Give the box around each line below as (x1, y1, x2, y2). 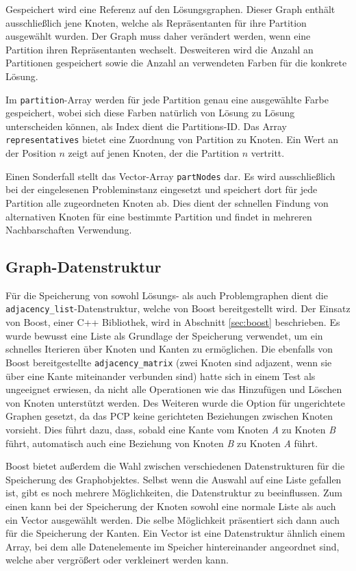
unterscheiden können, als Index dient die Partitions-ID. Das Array (5, 118, 287, 133)
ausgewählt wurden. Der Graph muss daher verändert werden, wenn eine (5, 29, 311, 43)
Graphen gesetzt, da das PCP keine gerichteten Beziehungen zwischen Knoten (5, 409, 333, 423)
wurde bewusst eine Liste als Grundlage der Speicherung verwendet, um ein (5, 328, 323, 342)
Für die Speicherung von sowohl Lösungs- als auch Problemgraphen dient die (5, 288, 328, 302)
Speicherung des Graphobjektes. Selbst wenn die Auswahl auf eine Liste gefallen (5, 472, 342, 486)
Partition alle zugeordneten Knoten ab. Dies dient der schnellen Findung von (5, 195, 329, 210)
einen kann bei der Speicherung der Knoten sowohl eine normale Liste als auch (5, 498, 336, 513)
